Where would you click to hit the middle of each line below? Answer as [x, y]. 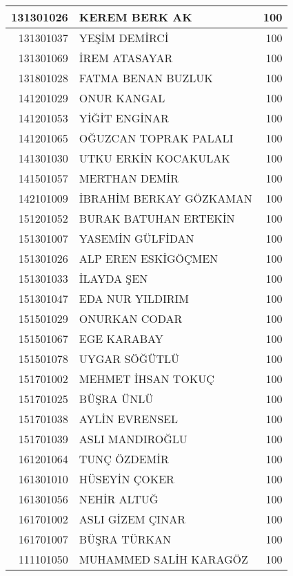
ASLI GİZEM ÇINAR [132, 519]
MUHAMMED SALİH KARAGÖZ [163, 559]
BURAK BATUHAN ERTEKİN [157, 218]
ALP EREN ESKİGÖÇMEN [149, 258]
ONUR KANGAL [122, 98]
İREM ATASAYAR [126, 58]
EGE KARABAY [121, 338]
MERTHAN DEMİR [129, 178]
